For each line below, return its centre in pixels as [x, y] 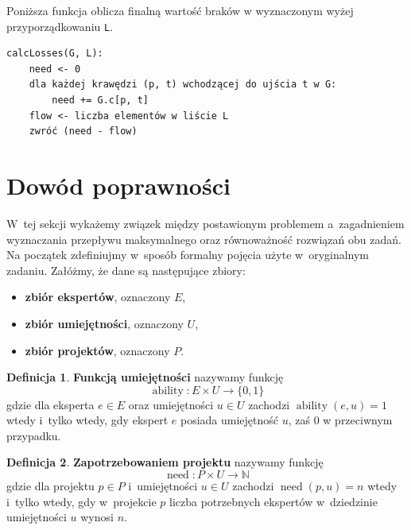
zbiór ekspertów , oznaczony [98, 297]
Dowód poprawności [118, 185]
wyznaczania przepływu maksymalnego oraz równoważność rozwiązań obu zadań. [204, 239]
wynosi [97, 517]
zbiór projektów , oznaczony [97, 350]
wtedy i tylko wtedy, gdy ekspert [87, 420]
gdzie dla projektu [50, 486]
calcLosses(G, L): [55, 54]
